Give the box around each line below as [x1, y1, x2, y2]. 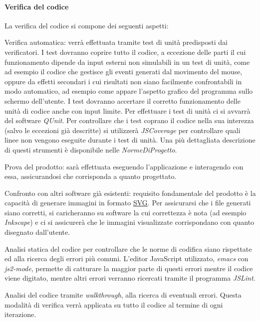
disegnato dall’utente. [4, 227, 70, 237]
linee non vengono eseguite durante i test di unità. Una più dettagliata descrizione [4, 135, 256, 145]
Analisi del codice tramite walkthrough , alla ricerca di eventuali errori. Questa [4, 290, 242, 300]
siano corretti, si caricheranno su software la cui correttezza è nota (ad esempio [4, 207, 247, 217]
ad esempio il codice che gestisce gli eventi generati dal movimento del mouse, [4, 66, 243, 77]
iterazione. [4, 309, 36, 320]
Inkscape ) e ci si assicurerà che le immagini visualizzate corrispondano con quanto [4, 217, 255, 227]
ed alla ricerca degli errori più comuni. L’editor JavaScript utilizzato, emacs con [4, 253, 249, 264]
